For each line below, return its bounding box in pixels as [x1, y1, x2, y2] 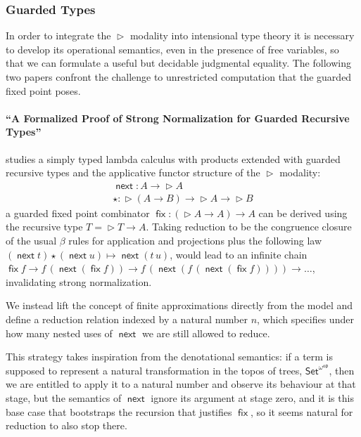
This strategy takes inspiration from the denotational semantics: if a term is [6, 349, 334, 364]
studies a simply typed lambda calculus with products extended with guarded [6, 151, 341, 166]
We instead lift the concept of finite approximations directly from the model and [6, 298, 353, 313]
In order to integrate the [6, 28, 111, 43]
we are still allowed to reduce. [141, 325, 270, 340]
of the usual [6, 233, 57, 248]
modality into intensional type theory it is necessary [129, 28, 355, 43]
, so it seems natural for [251, 404, 353, 419]
